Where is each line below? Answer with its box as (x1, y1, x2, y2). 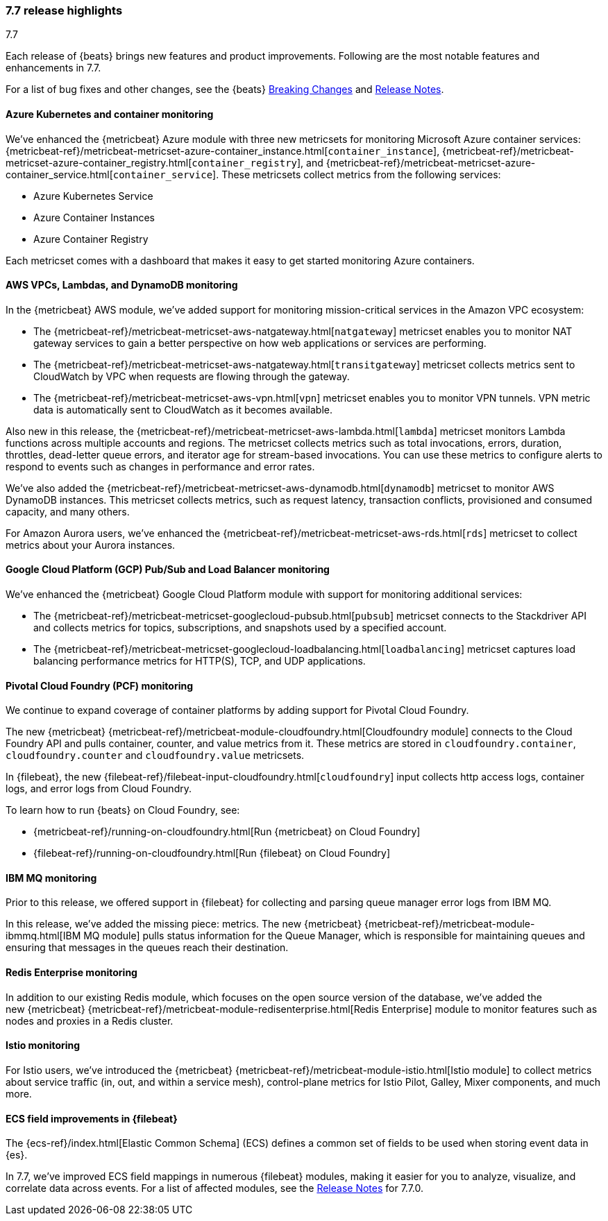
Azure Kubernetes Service (33, 189, 153, 202)
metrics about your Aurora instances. (6, 538, 176, 551)
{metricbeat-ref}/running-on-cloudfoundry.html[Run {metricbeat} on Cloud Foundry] (33, 826, 421, 838)
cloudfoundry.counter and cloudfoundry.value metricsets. (6, 749, 305, 762)
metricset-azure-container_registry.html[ (6, 156, 192, 169)
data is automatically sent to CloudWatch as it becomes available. (33, 403, 332, 416)
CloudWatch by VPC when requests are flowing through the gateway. (33, 370, 350, 382)
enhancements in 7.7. (6, 62, 101, 74)
